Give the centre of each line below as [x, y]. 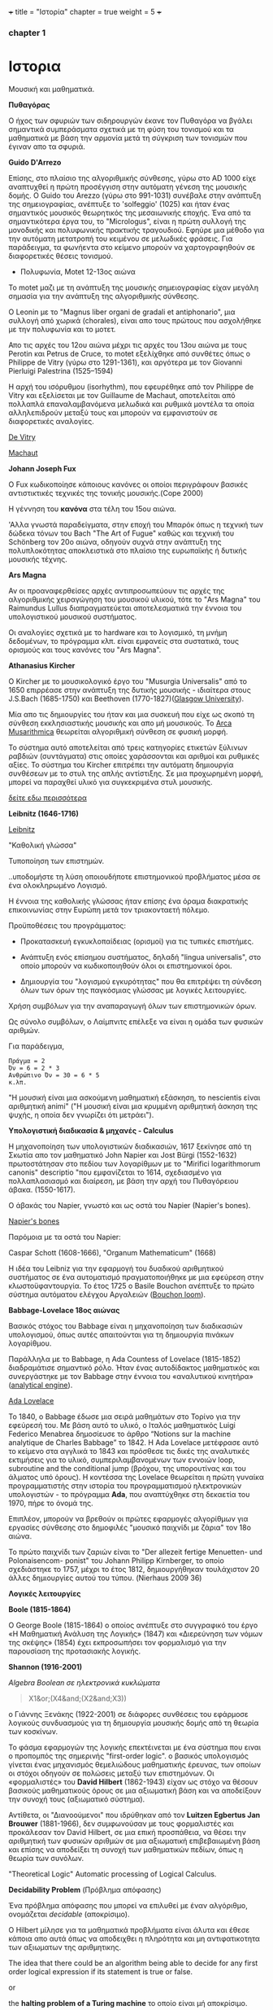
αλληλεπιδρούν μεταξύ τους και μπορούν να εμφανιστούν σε [113, 412]
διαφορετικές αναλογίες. [52, 421]
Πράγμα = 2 [27, 1061]
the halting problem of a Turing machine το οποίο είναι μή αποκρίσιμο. [128, 2003]
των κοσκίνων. [33, 1731]
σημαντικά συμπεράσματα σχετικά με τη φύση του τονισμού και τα [121, 129]
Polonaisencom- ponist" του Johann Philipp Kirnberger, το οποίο [117, 1560]
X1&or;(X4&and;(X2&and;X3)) [78, 1698]
